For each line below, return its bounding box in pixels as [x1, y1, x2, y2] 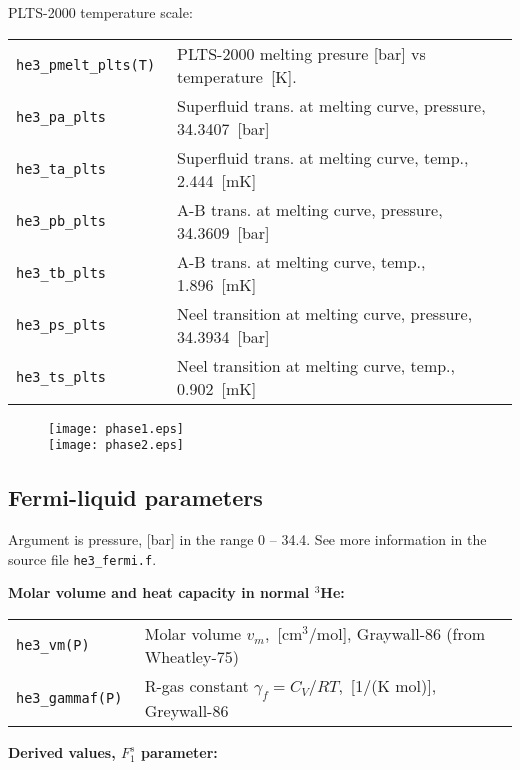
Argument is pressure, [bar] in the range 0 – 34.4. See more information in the [8, 529, 487, 550]
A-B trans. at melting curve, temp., [177, 249, 426, 273]
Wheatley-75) [144, 644, 239, 668]
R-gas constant [144, 673, 249, 697]
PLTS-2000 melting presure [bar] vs [177, 41, 426, 65]
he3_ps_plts [16, 316, 107, 333]
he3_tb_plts [16, 264, 107, 281]
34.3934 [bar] [177, 324, 270, 348]
